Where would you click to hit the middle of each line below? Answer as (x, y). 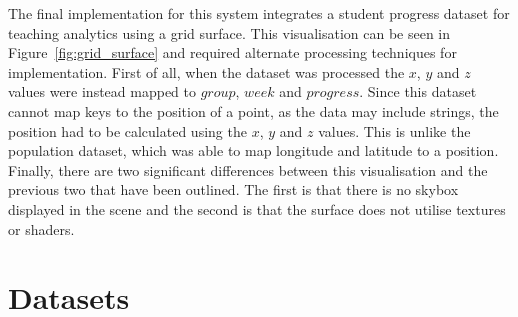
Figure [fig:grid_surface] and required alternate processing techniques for (232, 52)
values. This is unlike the (394, 130)
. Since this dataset (418, 91)
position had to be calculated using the (127, 130)
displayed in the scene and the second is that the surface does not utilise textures (257, 208)
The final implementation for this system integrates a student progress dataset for (259, 13)
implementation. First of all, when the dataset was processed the (206, 71)
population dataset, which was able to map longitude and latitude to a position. (253, 150)
